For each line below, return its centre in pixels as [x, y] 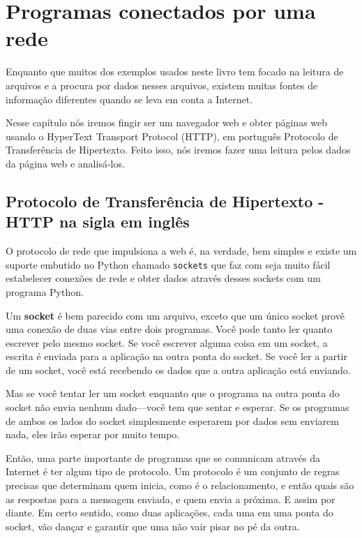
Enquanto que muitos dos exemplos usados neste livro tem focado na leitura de [175, 72]
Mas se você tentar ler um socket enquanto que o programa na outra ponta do [173, 393]
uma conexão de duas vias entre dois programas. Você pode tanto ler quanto [169, 329]
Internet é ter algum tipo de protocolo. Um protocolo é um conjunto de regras [173, 471]
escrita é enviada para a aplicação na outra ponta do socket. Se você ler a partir [176, 356]
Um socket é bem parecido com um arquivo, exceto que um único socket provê [175, 315]
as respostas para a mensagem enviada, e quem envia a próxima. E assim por [171, 499]
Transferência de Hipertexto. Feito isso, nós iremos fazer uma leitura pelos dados [178, 150]
